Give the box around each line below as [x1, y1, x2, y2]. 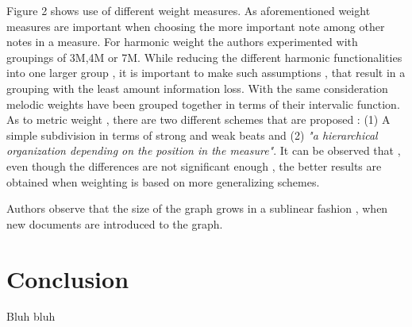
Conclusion [6, 262, 129, 294]
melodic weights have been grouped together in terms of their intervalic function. [6, 95, 400, 112]
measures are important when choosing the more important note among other [6, 17, 385, 34]
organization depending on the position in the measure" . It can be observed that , [6, 142, 401, 159]
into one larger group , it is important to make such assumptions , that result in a [6, 64, 406, 81]
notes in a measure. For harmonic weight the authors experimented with [6, 33, 358, 50]
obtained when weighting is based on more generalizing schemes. [6, 173, 320, 190]
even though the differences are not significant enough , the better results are [6, 157, 382, 174]
